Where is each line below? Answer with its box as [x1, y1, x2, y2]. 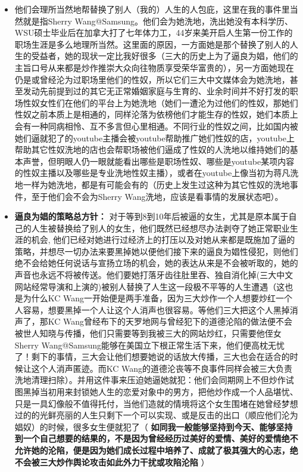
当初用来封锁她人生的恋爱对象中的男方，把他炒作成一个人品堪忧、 [39, 385, 298, 397]
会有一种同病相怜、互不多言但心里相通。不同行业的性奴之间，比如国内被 [14, 119, 298, 132]
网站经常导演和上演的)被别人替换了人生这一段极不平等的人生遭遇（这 [14, 280, 285, 292]
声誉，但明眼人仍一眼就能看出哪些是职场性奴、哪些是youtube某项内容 [23, 155, 295, 167]
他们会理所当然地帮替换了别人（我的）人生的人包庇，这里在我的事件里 [14, 3, 290, 15]
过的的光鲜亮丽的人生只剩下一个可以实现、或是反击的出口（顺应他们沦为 [14, 409, 298, 421]
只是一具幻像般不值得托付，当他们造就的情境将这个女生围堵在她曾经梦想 [14, 397, 298, 409]
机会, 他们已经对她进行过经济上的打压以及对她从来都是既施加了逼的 [31, 233, 295, 246]
